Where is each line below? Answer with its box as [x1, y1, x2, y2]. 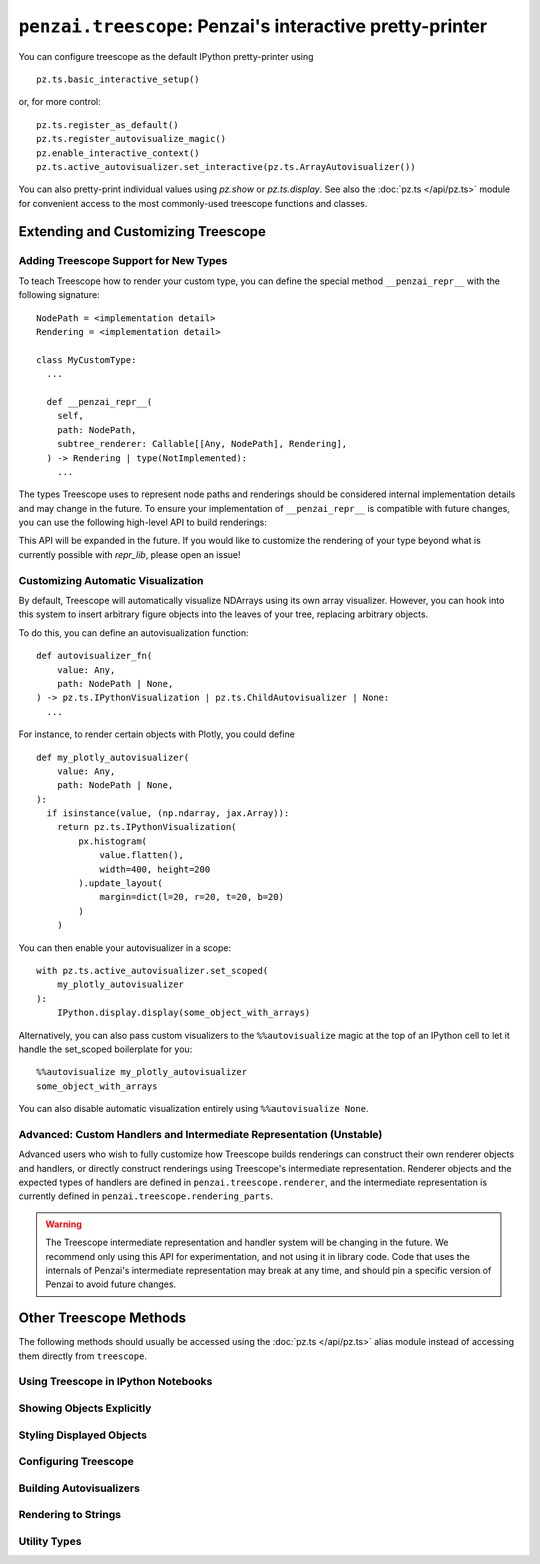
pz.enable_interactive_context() [36, 147, 200, 159]
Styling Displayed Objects [18, 1428, 147, 1442]
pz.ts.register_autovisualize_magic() [36, 133, 227, 145]
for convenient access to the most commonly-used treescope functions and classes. [18, 197, 368, 209]
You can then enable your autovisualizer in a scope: [18, 941, 232, 954]
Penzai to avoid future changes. [45, 1278, 177, 1290]
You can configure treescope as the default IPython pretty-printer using [18, 50, 314, 62]
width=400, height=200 [99, 863, 211, 875]
